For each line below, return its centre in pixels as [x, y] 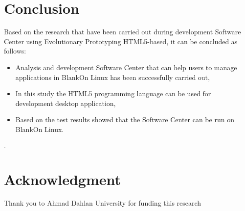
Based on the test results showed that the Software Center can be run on [125, 119]
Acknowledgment [62, 179]
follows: [15, 51]
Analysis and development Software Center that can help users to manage [126, 67]
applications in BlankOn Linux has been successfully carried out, [112, 77]
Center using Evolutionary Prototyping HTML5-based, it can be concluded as [121, 41]
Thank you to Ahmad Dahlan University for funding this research [103, 203]
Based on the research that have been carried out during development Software [122, 32]
